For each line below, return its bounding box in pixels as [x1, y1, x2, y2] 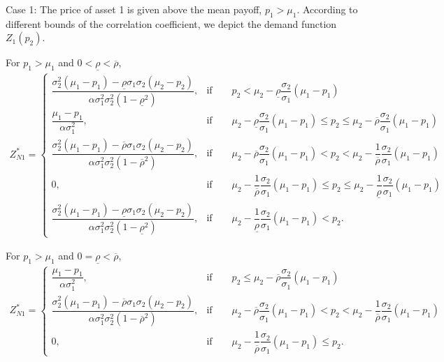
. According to [296, 2, 358, 16]
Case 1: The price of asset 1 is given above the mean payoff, [6, 2, 262, 16]
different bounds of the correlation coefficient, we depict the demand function [6, 16, 337, 31]
